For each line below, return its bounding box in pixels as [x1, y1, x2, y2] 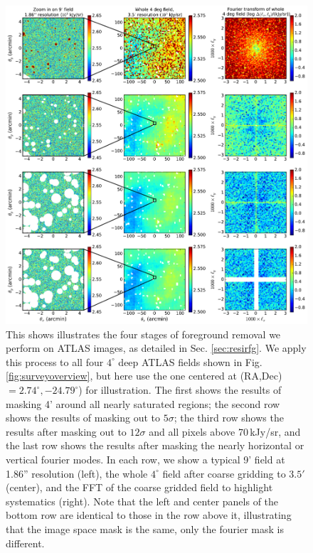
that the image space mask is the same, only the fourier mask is [6, 521, 284, 536]
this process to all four [6, 354, 104, 369]
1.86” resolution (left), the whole [6, 466, 148, 480]
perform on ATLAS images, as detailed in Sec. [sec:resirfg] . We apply [6, 340, 307, 355]
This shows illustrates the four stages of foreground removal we [6, 326, 281, 341]
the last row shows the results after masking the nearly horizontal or [6, 438, 304, 453]
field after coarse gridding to [162, 466, 286, 480]
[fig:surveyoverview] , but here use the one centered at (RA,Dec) [6, 368, 282, 383]
